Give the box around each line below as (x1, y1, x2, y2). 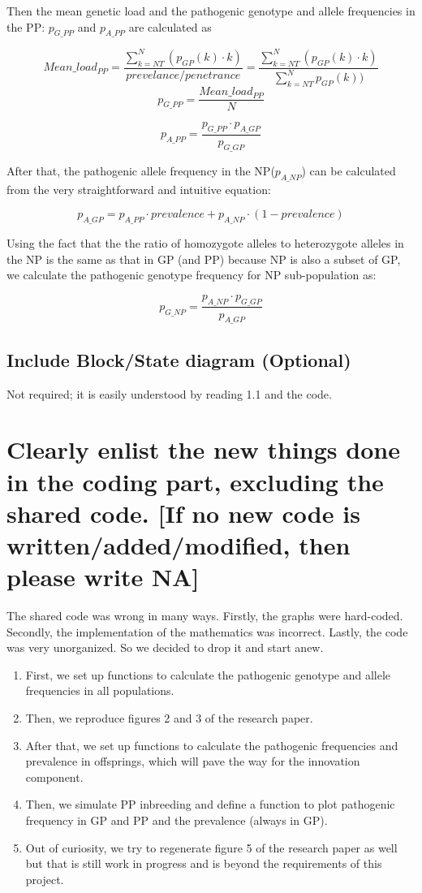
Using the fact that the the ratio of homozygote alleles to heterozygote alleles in (6, 234, 404, 251)
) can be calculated (301, 162, 396, 179)
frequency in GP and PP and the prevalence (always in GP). (25, 811, 328, 828)
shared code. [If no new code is (6, 496, 360, 529)
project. (25, 870, 64, 887)
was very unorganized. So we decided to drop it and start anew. (6, 639, 324, 656)
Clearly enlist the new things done (6, 433, 400, 466)
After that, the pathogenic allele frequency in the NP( (6, 162, 275, 179)
